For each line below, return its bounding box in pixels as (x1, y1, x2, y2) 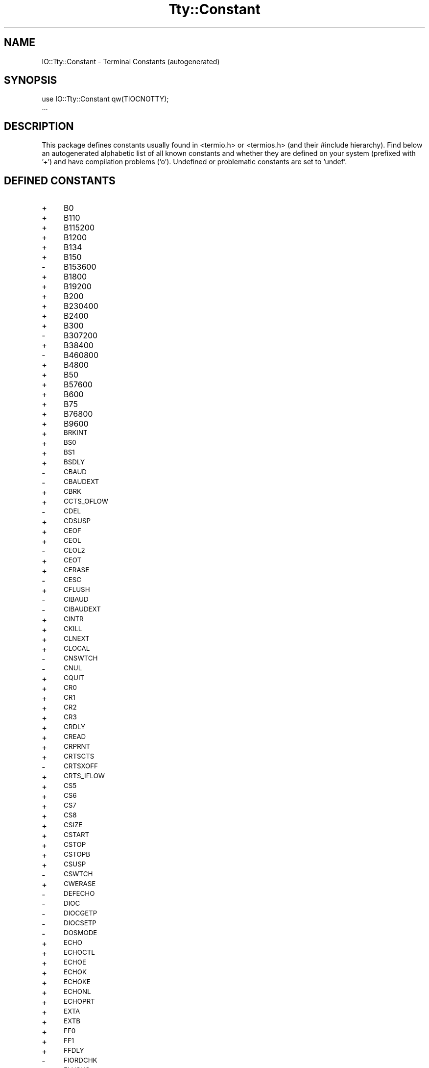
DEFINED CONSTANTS (4, 174, 116, 187)
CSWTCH (64, 870, 93, 878)
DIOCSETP (64, 919, 96, 927)
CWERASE (64, 880, 96, 888)
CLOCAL (64, 644, 90, 653)
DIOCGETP (64, 909, 97, 917)
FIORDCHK (64, 1056, 97, 1065)
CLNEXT (64, 635, 90, 643)
